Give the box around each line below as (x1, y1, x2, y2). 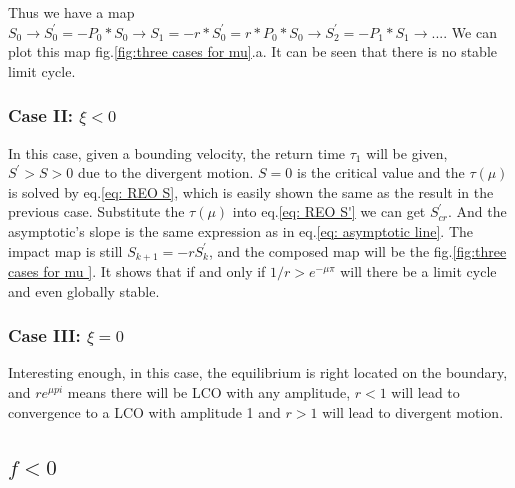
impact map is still (8, 240, 123, 261)
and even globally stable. (8, 280, 160, 301)
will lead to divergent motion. (322, 401, 504, 422)
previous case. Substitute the (8, 201, 185, 222)
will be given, (366, 142, 448, 163)
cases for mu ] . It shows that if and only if (8, 261, 266, 282)
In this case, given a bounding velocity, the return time (8, 142, 346, 163)
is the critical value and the (297, 162, 465, 183)
